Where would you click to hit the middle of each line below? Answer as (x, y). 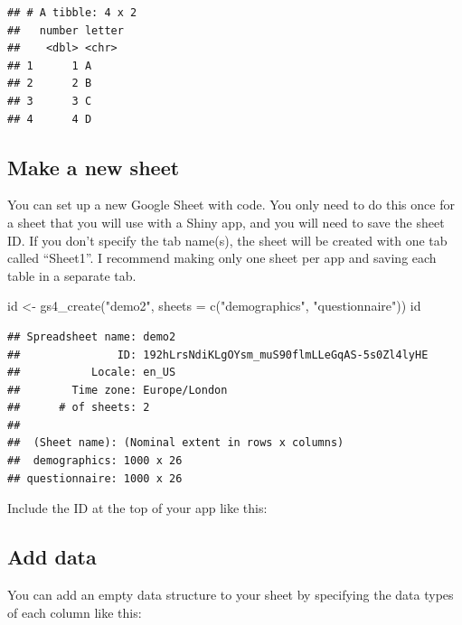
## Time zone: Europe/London (118, 390)
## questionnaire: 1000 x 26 (95, 478)
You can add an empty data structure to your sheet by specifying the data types (231, 595)
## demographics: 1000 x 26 (95, 461)
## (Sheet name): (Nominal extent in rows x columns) (176, 443)
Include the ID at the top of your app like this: (137, 508)
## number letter (66, 30)
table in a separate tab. (72, 275)
